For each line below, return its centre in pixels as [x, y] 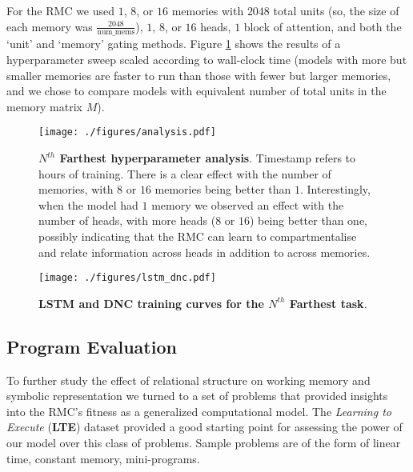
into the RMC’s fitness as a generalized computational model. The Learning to [199, 411]
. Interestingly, [335, 189]
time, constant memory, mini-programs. [103, 458]
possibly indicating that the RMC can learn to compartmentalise [198, 236]
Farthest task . [328, 303]
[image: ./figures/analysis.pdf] [127, 132]
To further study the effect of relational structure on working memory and [188, 380]
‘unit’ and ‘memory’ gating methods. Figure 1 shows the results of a [174, 44]
